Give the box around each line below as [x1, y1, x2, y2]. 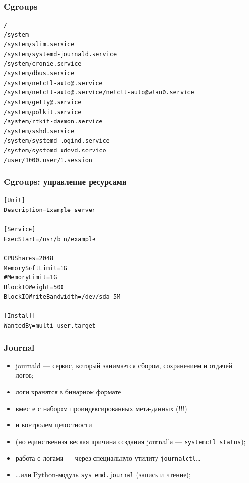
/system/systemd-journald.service [4, 51, 117, 58]
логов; [15, 370, 34, 380]
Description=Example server [4, 206, 96, 213]
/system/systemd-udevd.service [4, 147, 106, 154]
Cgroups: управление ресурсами [4, 176, 127, 188]
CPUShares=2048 [4, 254, 54, 262]
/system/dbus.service [4, 70, 75, 77]
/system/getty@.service [4, 98, 82, 106]
